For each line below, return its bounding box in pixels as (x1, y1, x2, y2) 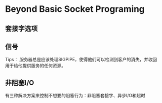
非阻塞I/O (5, 78, 35, 87)
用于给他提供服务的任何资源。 (5, 63, 66, 69)
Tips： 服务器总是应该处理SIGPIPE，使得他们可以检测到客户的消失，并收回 (5, 57, 157, 63)
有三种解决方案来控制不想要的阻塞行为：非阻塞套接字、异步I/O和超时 (5, 93, 146, 99)
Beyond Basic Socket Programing (5, 3, 145, 15)
